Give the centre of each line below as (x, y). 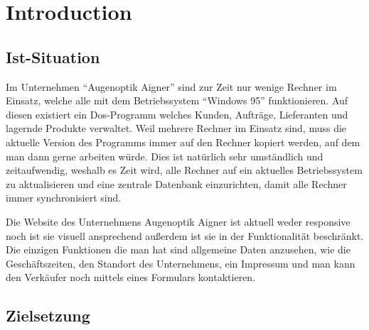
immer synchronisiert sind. (64, 198)
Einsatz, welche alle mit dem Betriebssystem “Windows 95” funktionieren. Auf (177, 100)
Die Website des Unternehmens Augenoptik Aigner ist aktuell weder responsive (178, 221)
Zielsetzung (48, 315)
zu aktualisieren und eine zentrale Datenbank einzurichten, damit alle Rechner (176, 183)
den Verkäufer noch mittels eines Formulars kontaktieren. (131, 277)
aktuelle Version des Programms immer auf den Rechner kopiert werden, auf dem (183, 142)
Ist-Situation (53, 56)
